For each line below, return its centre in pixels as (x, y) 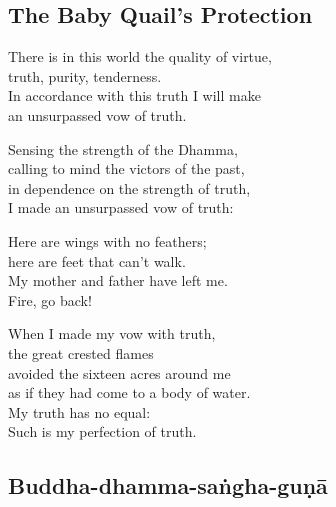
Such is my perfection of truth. (102, 431)
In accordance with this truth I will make (134, 95)
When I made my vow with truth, (112, 333)
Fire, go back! (50, 299)
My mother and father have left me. (118, 280)
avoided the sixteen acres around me (119, 372)
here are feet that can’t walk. (97, 260)
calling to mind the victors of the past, (126, 168)
